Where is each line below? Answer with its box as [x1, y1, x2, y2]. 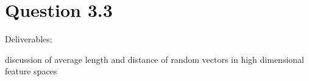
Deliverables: [5, 33, 52, 45]
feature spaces [5, 65, 57, 77]
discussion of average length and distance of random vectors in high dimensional [5, 53, 304, 65]
